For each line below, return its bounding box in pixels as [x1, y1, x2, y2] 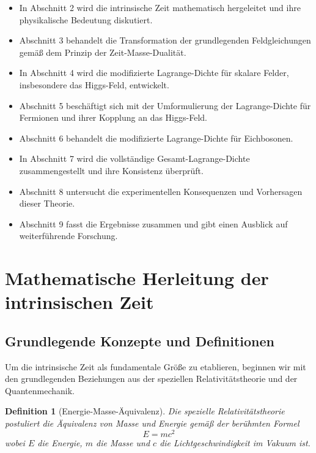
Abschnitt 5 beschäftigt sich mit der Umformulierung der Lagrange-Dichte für [19, 99, 311, 112]
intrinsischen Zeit [5, 289, 154, 314]
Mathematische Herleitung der [5, 265, 269, 291]
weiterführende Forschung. [19, 229, 118, 242]
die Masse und [95, 436, 150, 449]
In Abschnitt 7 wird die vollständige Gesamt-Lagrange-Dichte [19, 152, 250, 165]
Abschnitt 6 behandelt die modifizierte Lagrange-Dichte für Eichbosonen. [19, 131, 293, 144]
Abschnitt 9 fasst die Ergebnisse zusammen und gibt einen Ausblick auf [19, 217, 288, 230]
